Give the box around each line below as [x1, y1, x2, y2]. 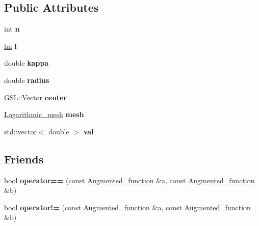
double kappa [4, 58, 49, 68]
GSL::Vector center [4, 92, 67, 102]
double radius [4, 74, 49, 85]
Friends [4, 151, 44, 166]
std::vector [4, 126, 37, 136]
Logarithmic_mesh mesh [4, 109, 84, 120]
